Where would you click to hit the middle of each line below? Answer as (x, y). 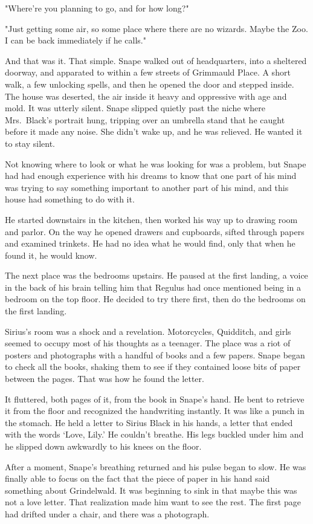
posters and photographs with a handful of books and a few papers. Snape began (155, 354)
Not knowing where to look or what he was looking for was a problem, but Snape (156, 163)
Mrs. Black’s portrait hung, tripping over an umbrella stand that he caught (145, 119)
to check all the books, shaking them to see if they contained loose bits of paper (153, 367)
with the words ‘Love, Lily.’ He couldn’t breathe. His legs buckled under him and (154, 434)
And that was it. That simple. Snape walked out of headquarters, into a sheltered (156, 60)
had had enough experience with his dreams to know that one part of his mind (151, 176)
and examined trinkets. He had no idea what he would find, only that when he (150, 243)
